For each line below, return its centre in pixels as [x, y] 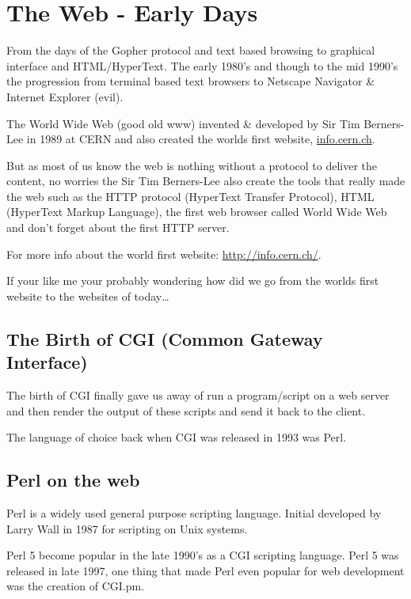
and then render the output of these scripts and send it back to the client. [186, 410]
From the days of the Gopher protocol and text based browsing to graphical [191, 50]
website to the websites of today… [88, 296]
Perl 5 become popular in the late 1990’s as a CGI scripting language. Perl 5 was [203, 555]
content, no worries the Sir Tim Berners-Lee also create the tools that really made [206, 181]
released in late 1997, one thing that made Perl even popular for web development [205, 570]
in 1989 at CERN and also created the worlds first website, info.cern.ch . [201, 139]
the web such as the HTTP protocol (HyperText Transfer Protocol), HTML [190, 196]
